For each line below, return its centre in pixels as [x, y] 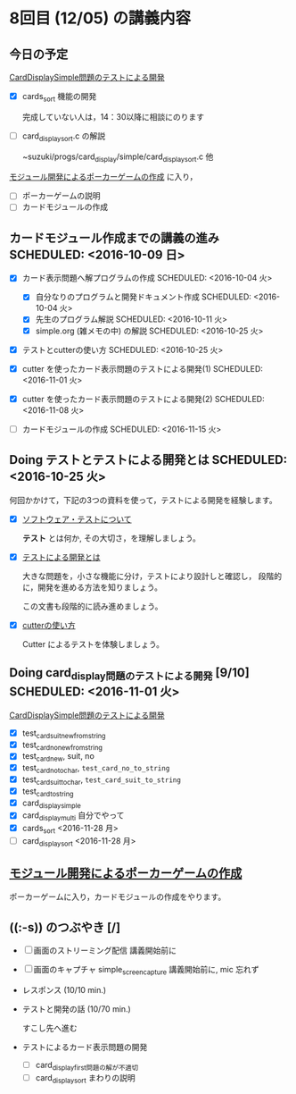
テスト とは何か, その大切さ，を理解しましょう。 [111, 538]
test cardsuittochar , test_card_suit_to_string [101, 780]
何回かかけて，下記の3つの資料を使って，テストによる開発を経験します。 [144, 500]
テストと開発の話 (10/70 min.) [76, 1009]
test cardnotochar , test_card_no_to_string [96, 769]
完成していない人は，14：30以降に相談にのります [113, 116]
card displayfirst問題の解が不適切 [87, 1066]
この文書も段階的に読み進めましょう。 [92, 606]
